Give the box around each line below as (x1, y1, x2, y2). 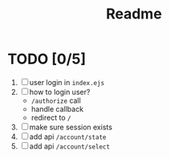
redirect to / (30, 112, 71, 122)
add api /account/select (29, 141, 110, 151)
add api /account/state (29, 132, 107, 141)
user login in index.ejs (29, 77, 105, 87)
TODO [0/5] (7, 50, 87, 68)
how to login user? (29, 87, 91, 96)
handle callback (30, 104, 84, 113)
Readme (106, 5, 162, 23)
